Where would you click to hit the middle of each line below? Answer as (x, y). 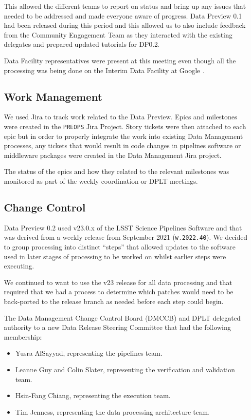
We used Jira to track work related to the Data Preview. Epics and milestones (121, 117)
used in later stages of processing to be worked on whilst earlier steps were (115, 256)
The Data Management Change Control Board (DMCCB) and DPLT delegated (122, 317)
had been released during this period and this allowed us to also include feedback (125, 25)
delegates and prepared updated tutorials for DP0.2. (82, 44)
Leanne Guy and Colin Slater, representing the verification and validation (125, 369)
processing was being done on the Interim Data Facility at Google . (104, 70)
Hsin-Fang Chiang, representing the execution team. (93, 395)
